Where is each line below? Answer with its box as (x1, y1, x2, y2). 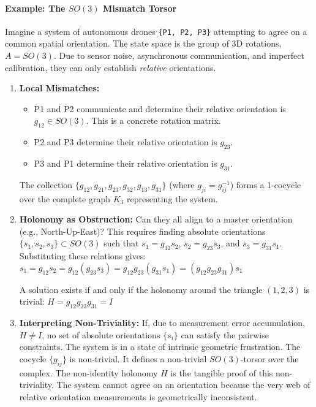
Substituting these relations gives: (19, 249, 146, 262)
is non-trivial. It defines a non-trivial (69, 352, 207, 365)
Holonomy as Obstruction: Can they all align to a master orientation (19, 213, 293, 226)
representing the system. (126, 192, 218, 205)
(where (169, 178, 195, 191)
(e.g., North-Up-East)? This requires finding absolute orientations (19, 224, 266, 237)
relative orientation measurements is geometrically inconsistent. (19, 390, 257, 403)
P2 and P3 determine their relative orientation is (34, 135, 217, 148)
